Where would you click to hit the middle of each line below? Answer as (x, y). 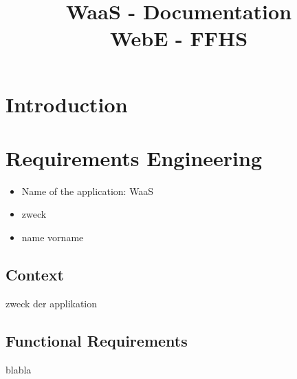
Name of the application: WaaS (88, 191)
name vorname (53, 237)
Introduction (67, 104)
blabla (19, 369)
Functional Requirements (97, 340)
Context (35, 275)
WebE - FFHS (179, 38)
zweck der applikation (52, 303)
